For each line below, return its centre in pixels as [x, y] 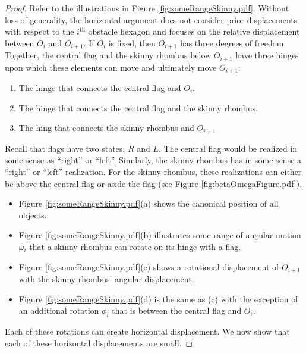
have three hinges [267, 55]
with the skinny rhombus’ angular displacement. [106, 278]
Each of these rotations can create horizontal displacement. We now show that [147, 331]
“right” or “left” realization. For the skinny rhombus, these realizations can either [153, 171]
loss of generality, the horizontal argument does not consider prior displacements [151, 19]
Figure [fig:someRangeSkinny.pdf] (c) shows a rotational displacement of [149, 266]
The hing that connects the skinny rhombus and [106, 128]
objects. [33, 215]
